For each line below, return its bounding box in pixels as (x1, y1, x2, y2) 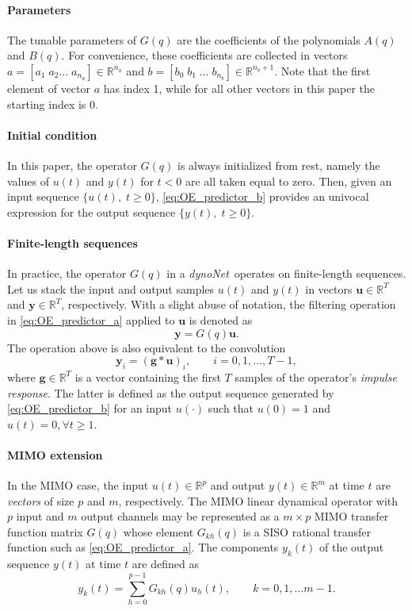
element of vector (7, 79, 91, 96)
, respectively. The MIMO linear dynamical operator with (118, 492, 399, 509)
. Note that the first (274, 62, 371, 79)
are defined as (132, 555, 199, 572)
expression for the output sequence (7, 203, 176, 220)
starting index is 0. (7, 95, 98, 112)
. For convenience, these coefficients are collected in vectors (61, 47, 348, 63)
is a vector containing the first (74, 368, 221, 385)
